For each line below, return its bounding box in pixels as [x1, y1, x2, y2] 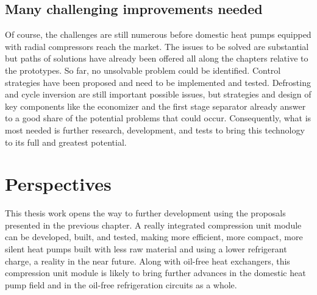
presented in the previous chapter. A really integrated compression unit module [5, 218, 302, 231]
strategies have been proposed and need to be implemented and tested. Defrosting [5, 76, 311, 88]
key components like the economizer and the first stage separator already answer [5, 99, 306, 112]
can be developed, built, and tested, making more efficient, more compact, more [5, 230, 303, 243]
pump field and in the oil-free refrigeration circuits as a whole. [5, 278, 237, 291]
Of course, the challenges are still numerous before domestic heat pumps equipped [5, 28, 312, 41]
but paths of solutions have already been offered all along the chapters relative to [5, 52, 308, 65]
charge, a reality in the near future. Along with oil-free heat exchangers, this [5, 254, 290, 267]
